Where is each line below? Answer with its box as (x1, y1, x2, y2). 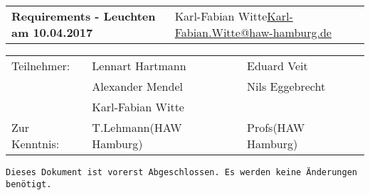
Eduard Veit (247, 57, 308, 74)
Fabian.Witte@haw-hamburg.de (174, 24, 332, 40)
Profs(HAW (247, 119, 305, 135)
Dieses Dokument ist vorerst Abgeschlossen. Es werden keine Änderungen (6, 167, 357, 177)
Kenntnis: (11, 135, 60, 152)
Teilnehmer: (11, 57, 70, 74)
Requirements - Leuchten (11, 8, 156, 24)
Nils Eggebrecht (247, 78, 326, 94)
